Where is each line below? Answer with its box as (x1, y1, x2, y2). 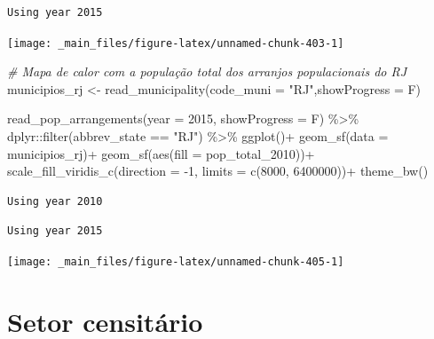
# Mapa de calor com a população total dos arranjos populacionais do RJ (7, 62, 407, 81)
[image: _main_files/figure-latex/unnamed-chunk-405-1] (7, 256, 344, 268)
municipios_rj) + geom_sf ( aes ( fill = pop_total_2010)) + (7, 144, 315, 162)
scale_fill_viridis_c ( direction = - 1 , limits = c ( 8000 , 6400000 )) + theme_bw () (7, 162, 429, 180)
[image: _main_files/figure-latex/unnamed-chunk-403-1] (7, 36, 344, 50)
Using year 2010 (7, 194, 103, 208)
